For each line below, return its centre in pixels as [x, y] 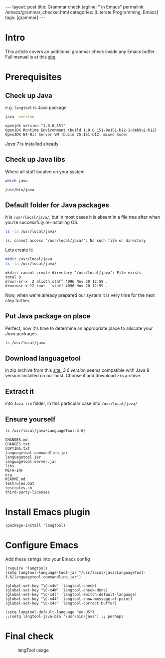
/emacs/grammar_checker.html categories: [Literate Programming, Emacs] [82, 12]
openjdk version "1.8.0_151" [35, 126]
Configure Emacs [42, 545]
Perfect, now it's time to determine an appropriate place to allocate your [79, 328]
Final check [29, 636]
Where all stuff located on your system [45, 172]
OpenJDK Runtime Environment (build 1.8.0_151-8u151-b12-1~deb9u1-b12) [81, 130]
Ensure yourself [30, 419]
